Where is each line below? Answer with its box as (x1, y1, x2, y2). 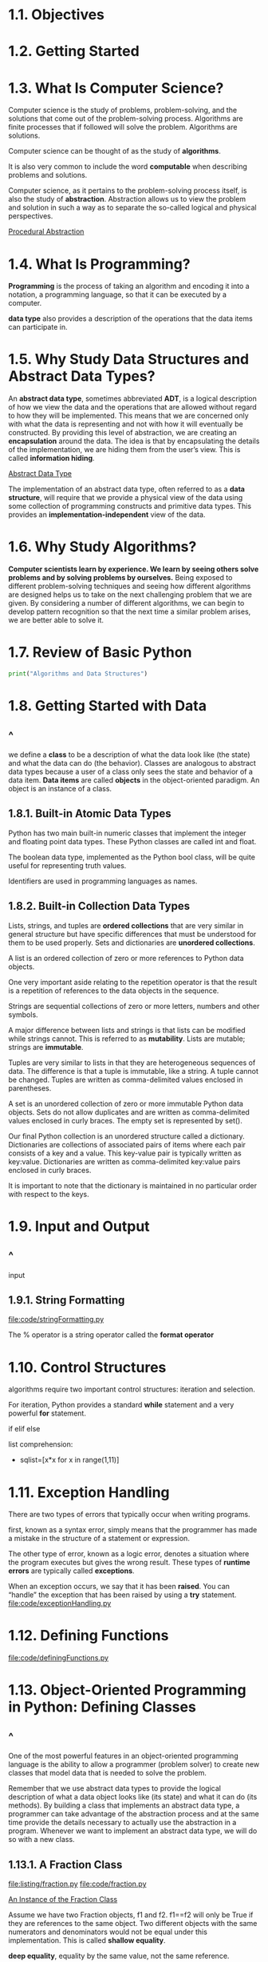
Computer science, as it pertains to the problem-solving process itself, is (8, 186, 247, 195)
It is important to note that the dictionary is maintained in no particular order (8, 1180, 258, 1190)
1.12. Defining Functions (8, 1627, 169, 1645)
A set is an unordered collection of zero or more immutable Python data (8, 1099, 243, 1108)
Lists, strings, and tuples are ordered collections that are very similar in (8, 920, 244, 930)
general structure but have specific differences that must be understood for (8, 929, 257, 939)
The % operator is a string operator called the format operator (8, 1330, 214, 1339)
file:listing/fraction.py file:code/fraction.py (8, 1879, 147, 1888)
